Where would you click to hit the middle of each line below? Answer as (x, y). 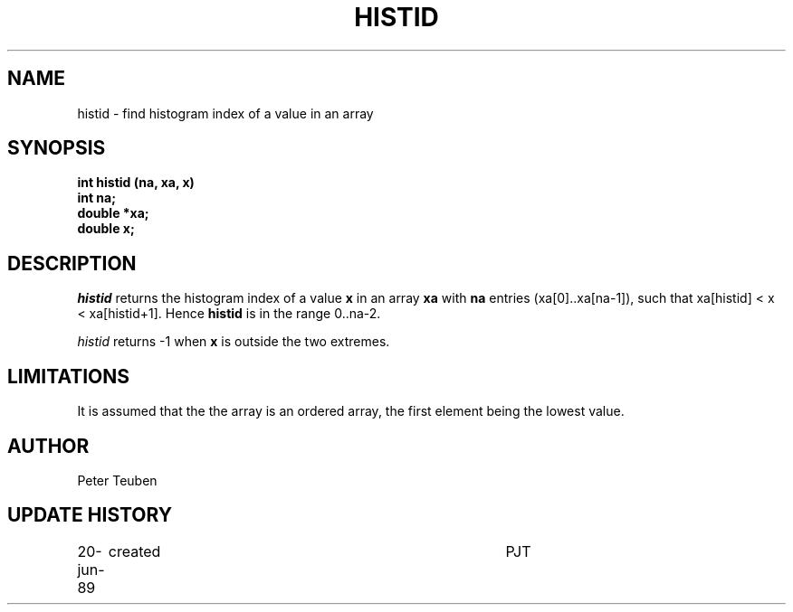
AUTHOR (48, 446)
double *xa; (113, 213)
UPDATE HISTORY (90, 515)
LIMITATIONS (69, 376)
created (134, 551)
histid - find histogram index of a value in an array (225, 113)
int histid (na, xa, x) (136, 183)
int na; (96, 198)
